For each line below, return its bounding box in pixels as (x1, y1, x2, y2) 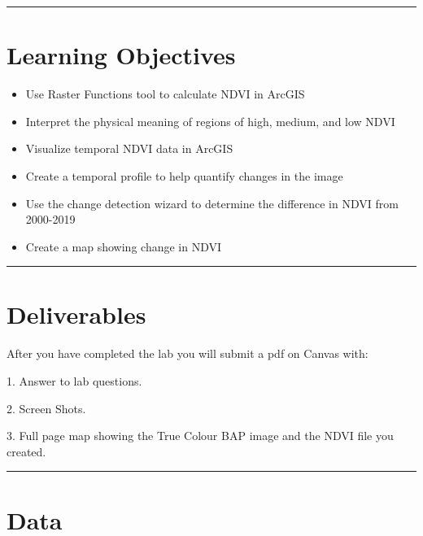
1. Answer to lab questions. (7, 373, 142, 389)
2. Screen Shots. (7, 399, 86, 416)
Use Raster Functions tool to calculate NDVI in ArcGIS (25, 85, 305, 102)
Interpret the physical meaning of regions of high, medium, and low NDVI (25, 112, 395, 129)
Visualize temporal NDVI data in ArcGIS (25, 140, 233, 157)
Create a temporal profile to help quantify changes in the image (25, 167, 343, 184)
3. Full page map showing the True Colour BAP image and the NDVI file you (7, 427, 394, 444)
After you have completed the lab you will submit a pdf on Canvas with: (7, 345, 368, 362)
